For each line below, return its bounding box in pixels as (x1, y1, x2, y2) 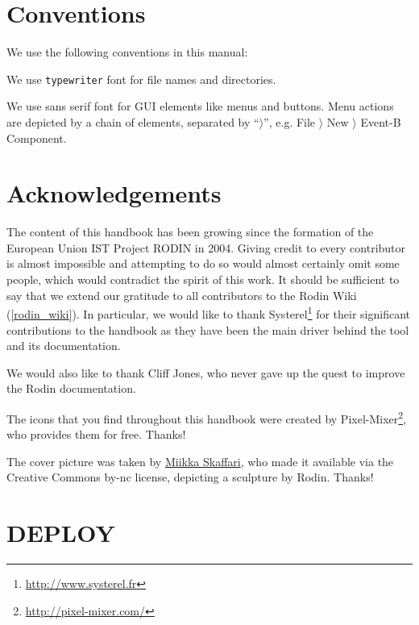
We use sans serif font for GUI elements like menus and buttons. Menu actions (6, 98, 394, 115)
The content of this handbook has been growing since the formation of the (6, 223, 374, 240)
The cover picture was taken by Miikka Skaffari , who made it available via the (6, 452, 394, 469)
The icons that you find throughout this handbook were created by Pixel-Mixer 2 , (6, 407, 407, 427)
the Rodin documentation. (6, 380, 136, 397)
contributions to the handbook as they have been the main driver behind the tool (6, 321, 409, 338)
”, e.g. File (263, 113, 316, 130)
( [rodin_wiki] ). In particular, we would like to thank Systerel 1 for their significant (6, 303, 410, 322)
